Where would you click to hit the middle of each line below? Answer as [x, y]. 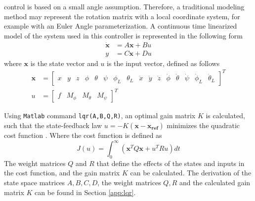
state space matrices [35, 183]
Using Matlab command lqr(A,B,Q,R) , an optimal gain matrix [100, 116]
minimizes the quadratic [203, 125]
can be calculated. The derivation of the [191, 173]
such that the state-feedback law [53, 125]
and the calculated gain [215, 183]
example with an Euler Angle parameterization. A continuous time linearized [121, 26]
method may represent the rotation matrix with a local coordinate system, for [122, 16]
